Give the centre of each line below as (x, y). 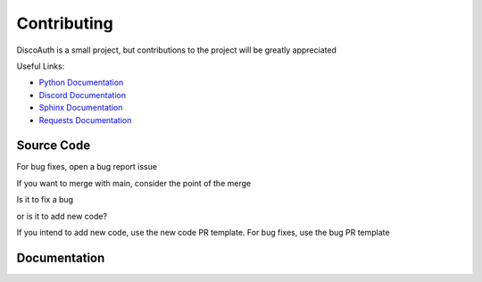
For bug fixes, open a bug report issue (87, 167)
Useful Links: (41, 66)
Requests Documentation (85, 120)
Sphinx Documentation (81, 108)
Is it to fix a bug (45, 200)
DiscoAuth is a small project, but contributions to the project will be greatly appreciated (176, 50)
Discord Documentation (83, 95)
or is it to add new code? (62, 216)
